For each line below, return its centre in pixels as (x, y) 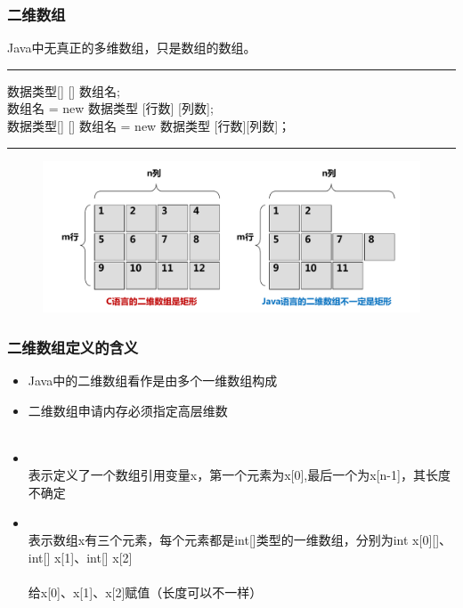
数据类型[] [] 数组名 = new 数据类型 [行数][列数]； (149, 126)
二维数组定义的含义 (73, 347)
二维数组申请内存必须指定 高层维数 (128, 410)
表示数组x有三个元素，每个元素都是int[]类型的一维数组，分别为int (218, 540)
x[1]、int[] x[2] (93, 557)
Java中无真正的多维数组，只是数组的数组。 (132, 48)
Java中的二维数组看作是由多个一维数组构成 (153, 380)
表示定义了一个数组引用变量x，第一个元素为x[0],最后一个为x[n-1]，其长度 (239, 475)
